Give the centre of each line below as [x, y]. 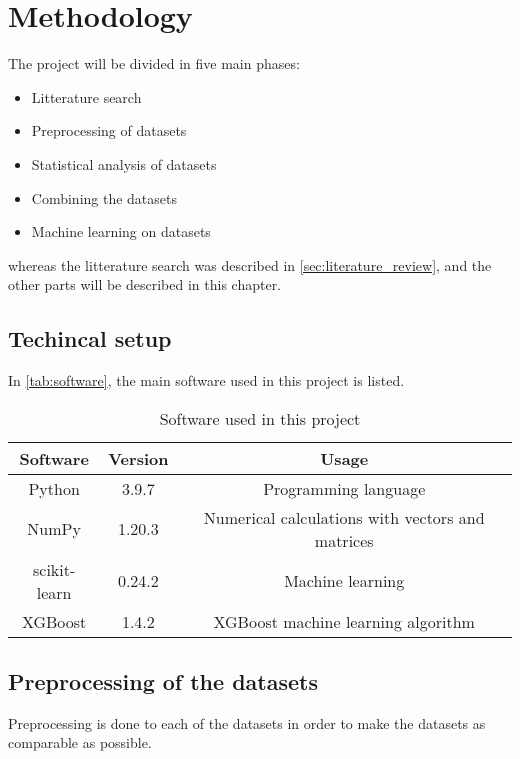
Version [138, 458]
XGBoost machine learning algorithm [344, 621]
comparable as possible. [80, 742]
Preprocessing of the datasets [163, 681]
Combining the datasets [104, 197]
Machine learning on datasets [121, 231]
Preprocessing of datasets [109, 130]
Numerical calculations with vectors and [344, 517]
